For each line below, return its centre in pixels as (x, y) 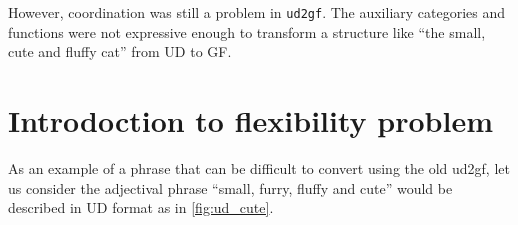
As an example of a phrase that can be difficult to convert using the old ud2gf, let (259, 167)
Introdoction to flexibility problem (250, 120)
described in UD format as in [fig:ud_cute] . (141, 207)
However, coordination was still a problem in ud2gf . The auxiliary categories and (257, 12)
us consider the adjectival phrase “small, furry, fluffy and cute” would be (230, 187)
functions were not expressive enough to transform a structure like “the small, (247, 31)
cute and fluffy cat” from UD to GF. (120, 51)
